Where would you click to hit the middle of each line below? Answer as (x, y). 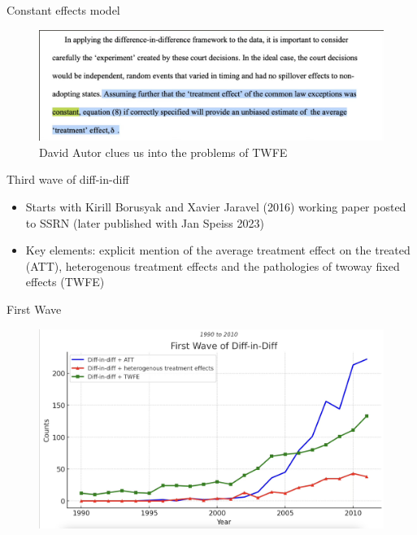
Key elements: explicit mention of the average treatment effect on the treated (218, 250)
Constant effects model (63, 10)
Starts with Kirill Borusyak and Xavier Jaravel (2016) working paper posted (216, 207)
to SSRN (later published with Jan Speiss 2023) (145, 222)
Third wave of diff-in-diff (68, 179)
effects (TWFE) (65, 282)
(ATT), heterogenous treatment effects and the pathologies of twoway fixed (213, 265)
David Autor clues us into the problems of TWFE (163, 152)
